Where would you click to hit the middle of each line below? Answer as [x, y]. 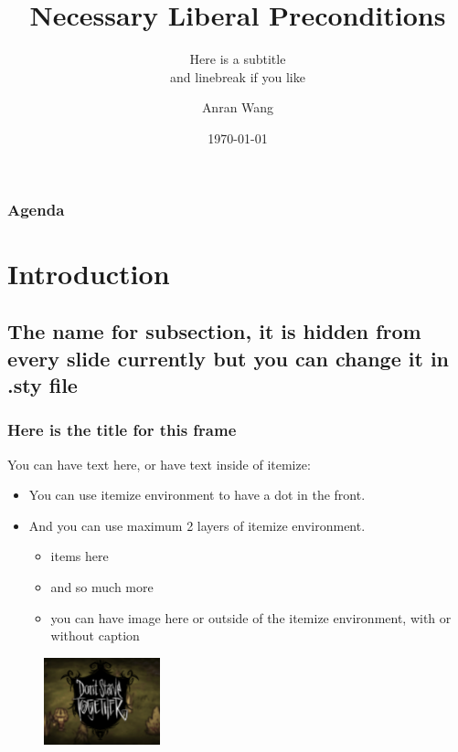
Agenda [36, 209]
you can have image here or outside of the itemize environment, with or [251, 617]
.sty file [43, 384]
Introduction [89, 273]
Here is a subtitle [238, 59]
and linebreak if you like [238, 76]
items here [80, 556]
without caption [95, 635]
